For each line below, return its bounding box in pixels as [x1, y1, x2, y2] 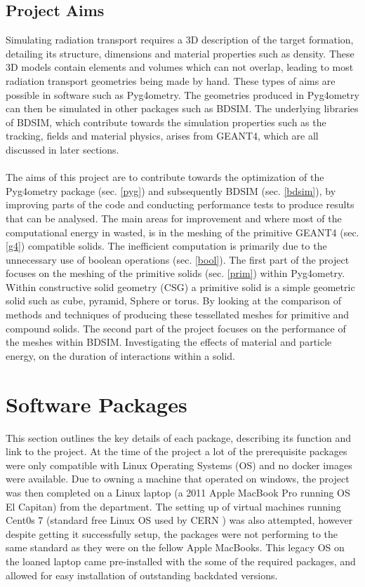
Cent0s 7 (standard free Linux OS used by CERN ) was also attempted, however [6, 513, 353, 527]
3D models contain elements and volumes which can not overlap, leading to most [6, 60, 354, 74]
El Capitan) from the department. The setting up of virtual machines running [6, 499, 341, 513]
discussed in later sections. [6, 142, 119, 156]
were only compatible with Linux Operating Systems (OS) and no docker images [6, 457, 352, 472]
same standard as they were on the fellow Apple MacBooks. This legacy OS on [6, 540, 345, 555]
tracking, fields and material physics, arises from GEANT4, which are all [6, 128, 319, 143]
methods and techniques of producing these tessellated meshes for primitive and [6, 307, 350, 322]
